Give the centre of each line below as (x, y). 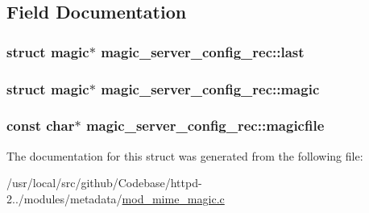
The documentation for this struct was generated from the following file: (185, 155)
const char (41, 125)
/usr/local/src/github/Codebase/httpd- (104, 183)
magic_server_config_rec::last (203, 51)
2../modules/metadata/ (64, 198)
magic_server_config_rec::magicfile (205, 125)
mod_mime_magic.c (173, 198)
